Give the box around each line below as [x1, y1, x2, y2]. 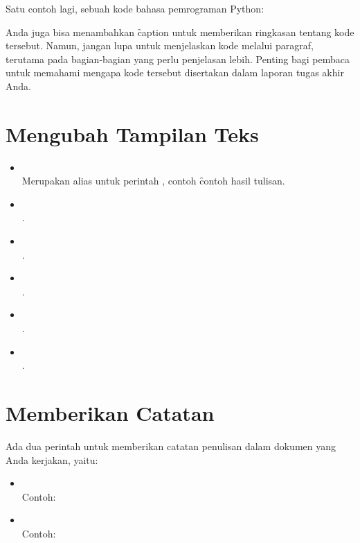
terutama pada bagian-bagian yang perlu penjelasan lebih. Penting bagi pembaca [6, 51, 350, 66]
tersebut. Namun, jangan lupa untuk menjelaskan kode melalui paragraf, [6, 38, 314, 53]
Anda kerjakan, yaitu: [6, 452, 98, 467]
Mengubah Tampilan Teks [6, 119, 259, 148]
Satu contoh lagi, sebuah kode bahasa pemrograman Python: [6, 1, 264, 15]
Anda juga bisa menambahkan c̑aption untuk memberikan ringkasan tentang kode [6, 24, 354, 39]
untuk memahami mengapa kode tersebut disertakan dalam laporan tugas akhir [6, 65, 344, 80]
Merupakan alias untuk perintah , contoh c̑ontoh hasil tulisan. [21, 173, 285, 188]
